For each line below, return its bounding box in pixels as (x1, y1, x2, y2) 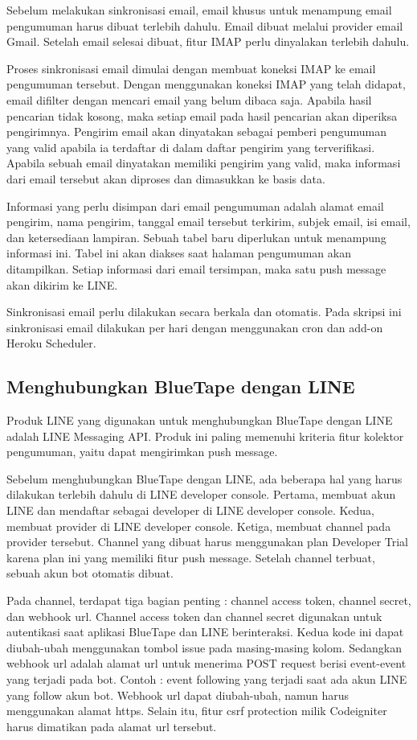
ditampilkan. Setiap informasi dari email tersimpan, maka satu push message (6, 260, 386, 277)
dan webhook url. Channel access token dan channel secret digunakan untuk (6, 607, 382, 624)
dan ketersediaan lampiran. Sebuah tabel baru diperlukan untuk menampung (6, 228, 386, 245)
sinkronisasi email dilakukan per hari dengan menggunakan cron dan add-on (6, 319, 383, 335)
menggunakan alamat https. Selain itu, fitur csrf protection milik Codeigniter (6, 702, 387, 719)
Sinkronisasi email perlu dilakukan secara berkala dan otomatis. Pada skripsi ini (6, 303, 402, 320)
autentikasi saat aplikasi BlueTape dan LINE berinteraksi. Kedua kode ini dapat (6, 623, 404, 640)
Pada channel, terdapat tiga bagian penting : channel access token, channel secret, (6, 592, 411, 609)
